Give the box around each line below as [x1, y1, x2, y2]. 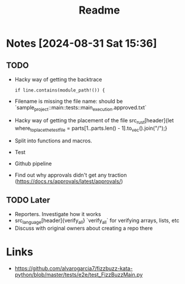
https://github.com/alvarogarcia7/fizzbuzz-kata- [14, 265, 133, 272]
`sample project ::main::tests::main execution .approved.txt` [14, 104, 147, 112]
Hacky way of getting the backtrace [14, 76, 102, 83]
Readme [79, 4, 120, 17]
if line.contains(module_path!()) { [14, 87, 105, 93]
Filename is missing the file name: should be [14, 98, 123, 105]
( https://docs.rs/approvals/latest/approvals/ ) [14, 178, 123, 185]
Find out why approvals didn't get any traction [14, 172, 127, 179]
